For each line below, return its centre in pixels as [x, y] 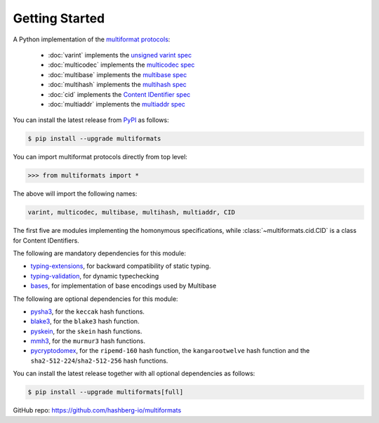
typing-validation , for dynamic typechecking [95, 276]
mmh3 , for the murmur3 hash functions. [88, 341]
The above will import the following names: [75, 194]
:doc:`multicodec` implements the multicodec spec [121, 65]
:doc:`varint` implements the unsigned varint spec [120, 55]
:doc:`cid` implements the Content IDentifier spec [119, 94]
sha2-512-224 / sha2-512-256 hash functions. [99, 361]
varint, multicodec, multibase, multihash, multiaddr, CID [131, 213]
